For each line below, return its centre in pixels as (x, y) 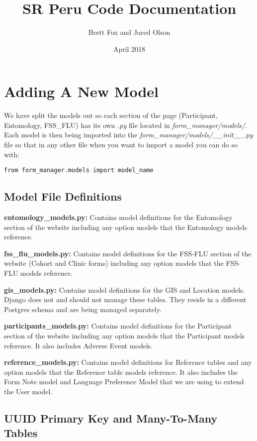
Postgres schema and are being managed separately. (83, 309)
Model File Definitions (63, 196)
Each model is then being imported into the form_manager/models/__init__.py (128, 135)
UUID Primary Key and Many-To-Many (111, 418)
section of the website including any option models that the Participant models (125, 336)
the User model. (28, 391)
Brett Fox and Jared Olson (129, 32)
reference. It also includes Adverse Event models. (79, 345)
